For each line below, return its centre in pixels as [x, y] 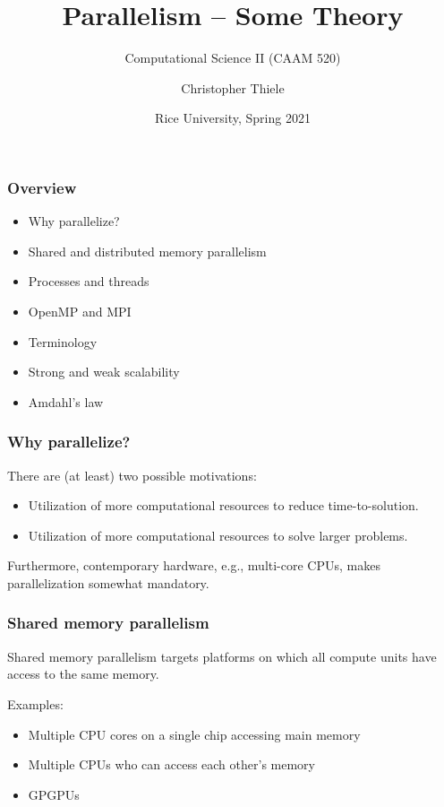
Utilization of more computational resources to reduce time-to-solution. [223, 505]
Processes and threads [89, 281]
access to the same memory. [83, 674]
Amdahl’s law [66, 401]
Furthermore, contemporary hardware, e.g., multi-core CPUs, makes [194, 565]
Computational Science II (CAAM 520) [233, 58]
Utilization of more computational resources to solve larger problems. [218, 535]
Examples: [35, 703]
